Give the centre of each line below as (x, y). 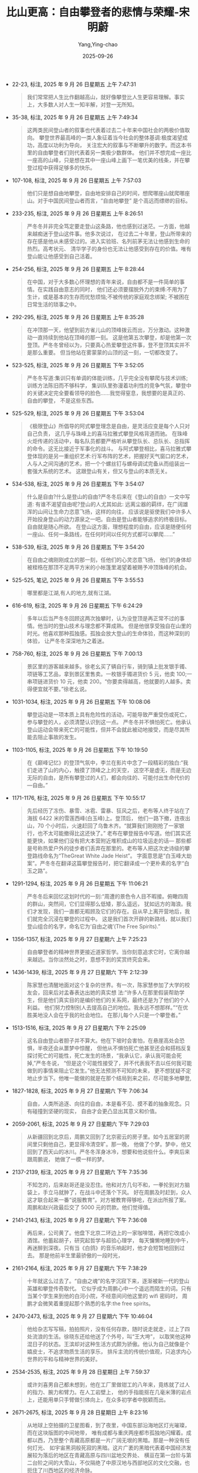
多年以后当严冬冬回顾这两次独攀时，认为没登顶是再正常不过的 (103, 618)
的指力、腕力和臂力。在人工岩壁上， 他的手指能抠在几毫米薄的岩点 (109, 1392)
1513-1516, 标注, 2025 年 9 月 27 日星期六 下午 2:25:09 (79, 1028)
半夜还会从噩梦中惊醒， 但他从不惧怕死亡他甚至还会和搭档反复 (115, 1048)
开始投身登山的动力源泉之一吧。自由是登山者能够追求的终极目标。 (108, 519)
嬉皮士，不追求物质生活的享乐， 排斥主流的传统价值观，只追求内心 (109, 1351)
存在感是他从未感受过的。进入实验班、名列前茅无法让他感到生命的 (108, 241)
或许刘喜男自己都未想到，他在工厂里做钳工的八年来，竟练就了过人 (108, 1384)
